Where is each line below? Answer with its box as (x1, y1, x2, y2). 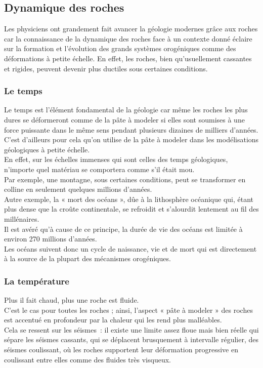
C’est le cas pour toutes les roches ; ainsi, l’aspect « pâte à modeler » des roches (4, 304, 253, 315)
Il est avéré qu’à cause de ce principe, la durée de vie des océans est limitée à (4, 223, 243, 234)
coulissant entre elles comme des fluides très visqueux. (4, 354, 171, 364)
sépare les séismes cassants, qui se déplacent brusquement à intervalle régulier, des (4, 334, 259, 345)
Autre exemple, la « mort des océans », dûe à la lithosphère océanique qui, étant (4, 193, 254, 204)
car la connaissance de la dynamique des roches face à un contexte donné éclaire (4, 33, 252, 44)
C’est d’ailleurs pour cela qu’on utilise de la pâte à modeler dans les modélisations (4, 134, 259, 145)
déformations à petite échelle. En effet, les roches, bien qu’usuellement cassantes (4, 53, 252, 63)
